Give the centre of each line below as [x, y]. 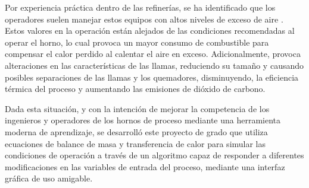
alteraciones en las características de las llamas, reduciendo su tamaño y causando [154, 65]
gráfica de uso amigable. [49, 178]
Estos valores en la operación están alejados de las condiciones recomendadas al [150, 31]
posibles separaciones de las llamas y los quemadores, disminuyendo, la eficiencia [152, 77]
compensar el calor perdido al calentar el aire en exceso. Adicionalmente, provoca [153, 54]
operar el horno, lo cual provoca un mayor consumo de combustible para [137, 42]
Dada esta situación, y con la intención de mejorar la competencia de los [137, 108]
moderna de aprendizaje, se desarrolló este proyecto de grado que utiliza [136, 131]
